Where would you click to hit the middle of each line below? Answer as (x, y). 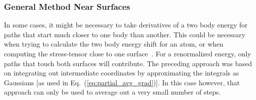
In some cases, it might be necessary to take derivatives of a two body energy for (126, 25)
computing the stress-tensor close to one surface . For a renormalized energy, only (128, 53)
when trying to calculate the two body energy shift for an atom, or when (114, 44)
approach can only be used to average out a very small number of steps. (112, 92)
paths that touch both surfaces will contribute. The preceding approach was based (128, 63)
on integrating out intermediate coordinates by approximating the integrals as (122, 73)
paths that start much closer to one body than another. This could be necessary (125, 34)
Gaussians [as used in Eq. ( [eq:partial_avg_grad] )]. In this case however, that (122, 82)
